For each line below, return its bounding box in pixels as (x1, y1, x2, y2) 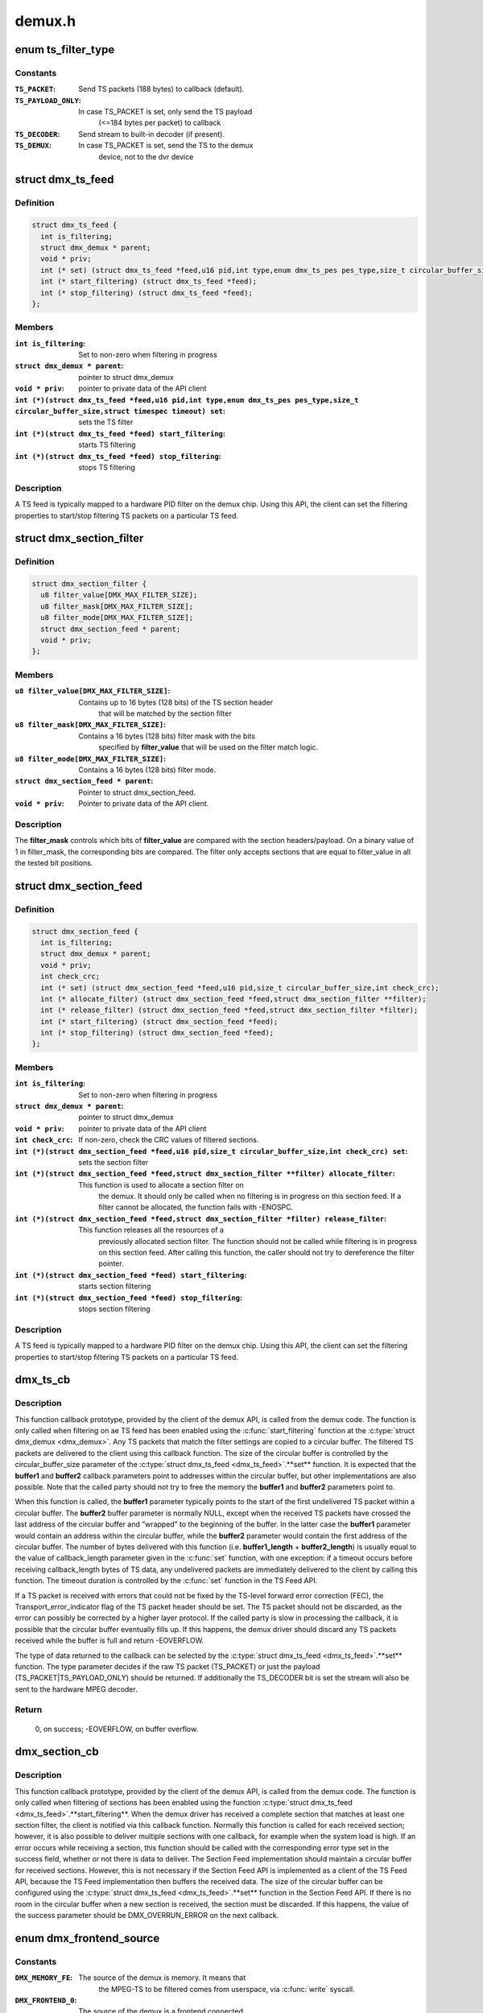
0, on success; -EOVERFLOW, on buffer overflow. (35, 1724, 199, 1734)
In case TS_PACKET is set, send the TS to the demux (78, 141, 254, 151)
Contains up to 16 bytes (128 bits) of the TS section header (78, 697, 274, 707)
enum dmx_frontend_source (14, 1931, 160, 1945)
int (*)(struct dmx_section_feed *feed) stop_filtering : (14, 1292, 243, 1302)
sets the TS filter (78, 417, 134, 427)
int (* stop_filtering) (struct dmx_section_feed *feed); (40, 1028, 275, 1038)
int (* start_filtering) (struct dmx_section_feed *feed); (40, 1017, 279, 1026)
